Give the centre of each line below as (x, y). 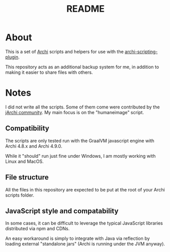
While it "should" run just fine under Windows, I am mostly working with (81, 156)
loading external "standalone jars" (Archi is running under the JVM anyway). (85, 244)
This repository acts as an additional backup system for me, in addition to (82, 67)
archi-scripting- (141, 51)
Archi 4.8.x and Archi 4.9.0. (34, 146)
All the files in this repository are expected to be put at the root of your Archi (85, 189)
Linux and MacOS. (25, 161)
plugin (12, 57)
